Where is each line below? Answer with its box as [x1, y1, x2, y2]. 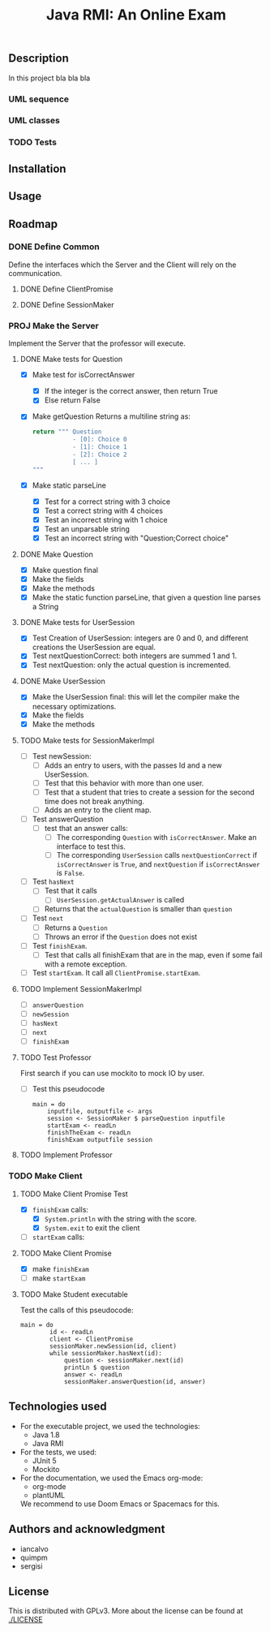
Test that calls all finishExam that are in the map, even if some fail [44, 949, 263, 959]
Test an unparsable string [44, 523, 130, 533]
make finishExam [32, 1264, 89, 1273]
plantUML [32, 1490, 66, 1500]
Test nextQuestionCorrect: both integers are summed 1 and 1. [32, 651, 238, 661]
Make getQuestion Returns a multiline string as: [32, 411, 191, 421]
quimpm [19, 1552, 49, 1562]
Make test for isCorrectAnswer [32, 370, 135, 380]
